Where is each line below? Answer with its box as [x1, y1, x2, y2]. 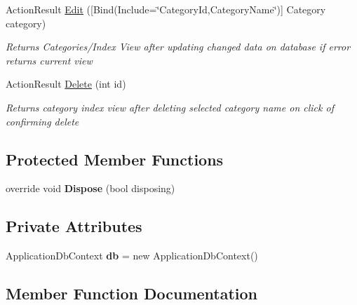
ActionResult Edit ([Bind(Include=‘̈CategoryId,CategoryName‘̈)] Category [6, 2, 326, 16]
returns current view [6, 53, 93, 67]
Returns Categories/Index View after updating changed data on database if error [6, 39, 351, 54]
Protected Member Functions [6, 148, 224, 170]
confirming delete [6, 114, 79, 128]
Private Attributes [6, 215, 142, 237]
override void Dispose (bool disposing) [6, 181, 175, 196]
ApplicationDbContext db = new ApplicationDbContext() [6, 248, 258, 263]
